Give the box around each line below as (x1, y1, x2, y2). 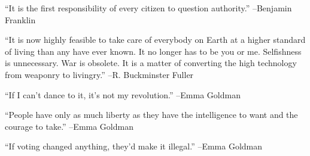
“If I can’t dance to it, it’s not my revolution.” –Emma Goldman (5, 88, 241, 101)
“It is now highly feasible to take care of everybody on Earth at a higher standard (5, 33, 306, 46)
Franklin (5, 13, 36, 26)
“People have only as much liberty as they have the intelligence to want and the (5, 108, 298, 121)
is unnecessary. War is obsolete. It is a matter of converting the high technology (5, 57, 297, 69)
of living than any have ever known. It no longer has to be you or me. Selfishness (5, 45, 302, 57)
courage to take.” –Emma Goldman (5, 120, 133, 132)
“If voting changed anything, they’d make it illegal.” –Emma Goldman (5, 140, 263, 152)
